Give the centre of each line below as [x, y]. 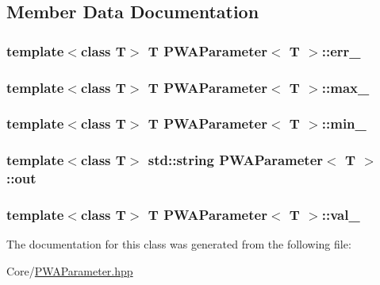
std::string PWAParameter [236, 160]
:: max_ [345, 87]
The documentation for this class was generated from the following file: [179, 244]
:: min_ [344, 123]
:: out [21, 178]
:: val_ [341, 214]
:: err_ [341, 50]
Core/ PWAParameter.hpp [70, 270]
